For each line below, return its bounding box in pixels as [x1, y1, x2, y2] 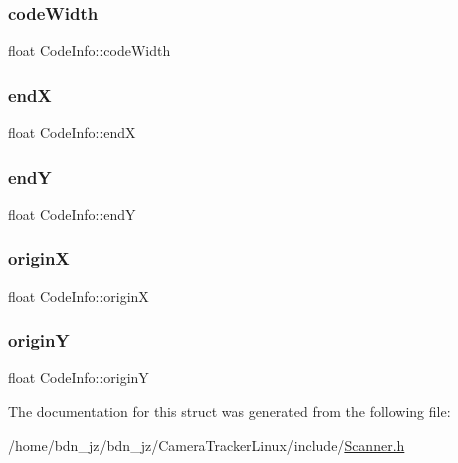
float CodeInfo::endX [8, 122, 136, 143]
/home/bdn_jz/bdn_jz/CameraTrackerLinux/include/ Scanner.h [8, 434, 405, 455]
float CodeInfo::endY [8, 203, 136, 224]
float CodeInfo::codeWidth [8, 40, 171, 61]
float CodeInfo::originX [8, 285, 149, 306]
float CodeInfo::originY [8, 367, 149, 388]
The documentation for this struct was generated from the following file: [8, 401, 451, 422]
